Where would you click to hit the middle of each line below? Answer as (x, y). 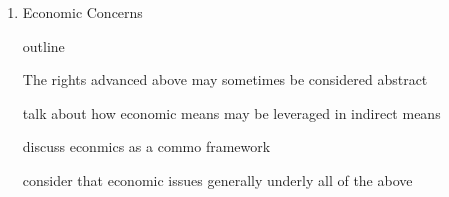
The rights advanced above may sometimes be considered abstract (225, 79)
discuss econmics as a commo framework (146, 146)
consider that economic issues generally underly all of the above (217, 179)
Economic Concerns (82, 12)
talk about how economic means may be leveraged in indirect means (231, 112)
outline (43, 45)
